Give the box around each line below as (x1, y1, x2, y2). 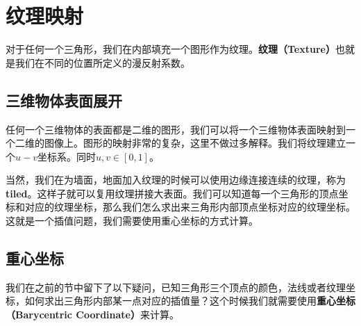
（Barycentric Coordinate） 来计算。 (6, 307, 179, 322)
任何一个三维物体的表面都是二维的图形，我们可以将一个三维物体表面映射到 (6, 122, 346, 136)
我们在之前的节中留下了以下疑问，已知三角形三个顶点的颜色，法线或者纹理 (6, 279, 346, 294)
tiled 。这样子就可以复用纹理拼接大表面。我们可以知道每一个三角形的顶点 (6, 186, 339, 200)
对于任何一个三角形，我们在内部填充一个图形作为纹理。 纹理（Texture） (6, 42, 335, 56)
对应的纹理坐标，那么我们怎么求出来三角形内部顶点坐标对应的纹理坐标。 (24, 199, 355, 214)
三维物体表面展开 (6, 89, 122, 111)
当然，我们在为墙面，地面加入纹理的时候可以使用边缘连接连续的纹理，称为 (6, 172, 346, 187)
